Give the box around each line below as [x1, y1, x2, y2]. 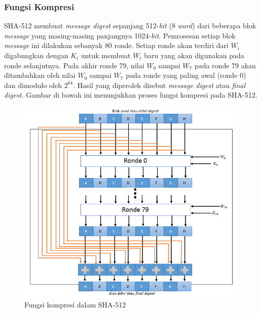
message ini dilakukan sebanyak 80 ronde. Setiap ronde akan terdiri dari [4, 40, 229, 51]
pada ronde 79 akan [194, 60, 256, 70]
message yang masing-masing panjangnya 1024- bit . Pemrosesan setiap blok [4, 30, 236, 40]
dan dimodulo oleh [4, 79, 62, 90]
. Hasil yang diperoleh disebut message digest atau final [73, 79, 246, 90]
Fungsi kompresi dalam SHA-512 [24, 299, 126, 309]
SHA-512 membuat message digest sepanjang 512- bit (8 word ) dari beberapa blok [4, 20, 256, 31]
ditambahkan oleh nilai [4, 70, 76, 80]
